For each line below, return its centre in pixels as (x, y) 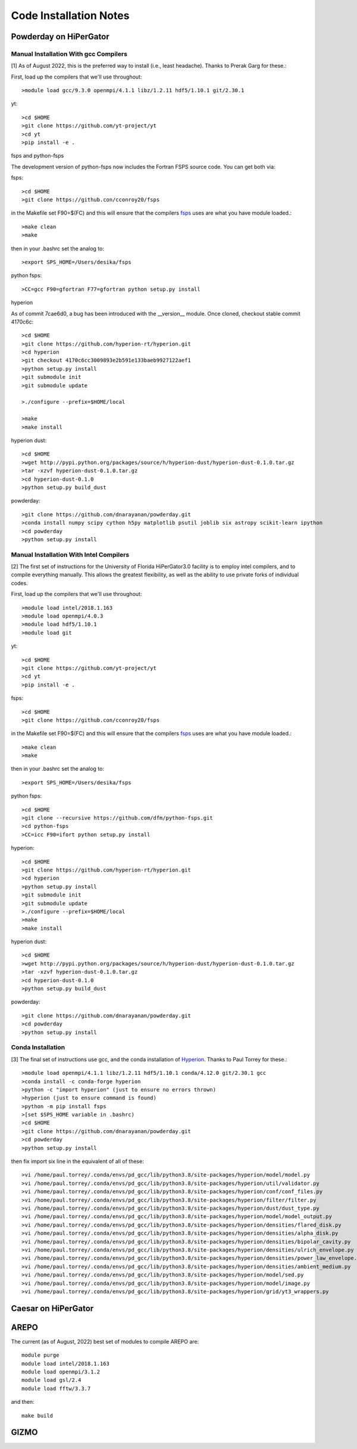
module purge (40, 1355)
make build (37, 1415)
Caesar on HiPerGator (52, 1308)
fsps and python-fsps (37, 156)
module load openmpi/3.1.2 (61, 1372)
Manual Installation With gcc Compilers (69, 54)
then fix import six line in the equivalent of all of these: (77, 1161)
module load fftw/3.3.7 (56, 1388)
